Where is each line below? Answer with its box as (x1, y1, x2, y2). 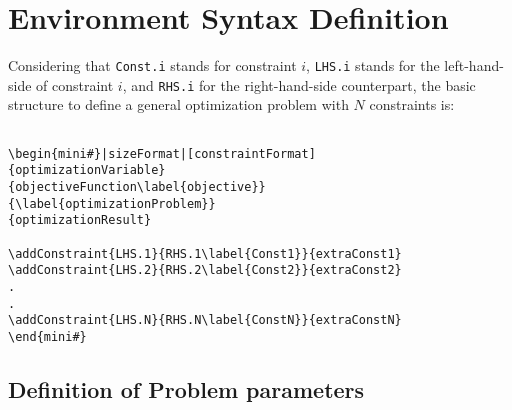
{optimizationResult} (8, 213, 152, 228)
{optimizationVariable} (8, 163, 166, 178)
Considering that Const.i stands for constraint (8, 55, 297, 76)
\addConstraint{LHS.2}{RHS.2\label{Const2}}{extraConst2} (8, 263, 402, 278)
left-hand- (444, 55, 504, 76)
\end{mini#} (8, 329, 87, 344)
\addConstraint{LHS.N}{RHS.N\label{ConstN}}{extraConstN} (8, 313, 402, 328)
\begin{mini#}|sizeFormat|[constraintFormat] (8, 146, 316, 161)
